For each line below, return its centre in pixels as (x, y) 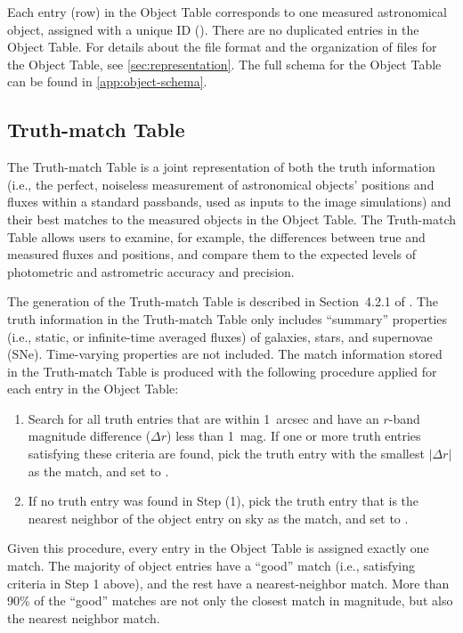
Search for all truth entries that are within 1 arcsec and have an (203, 418)
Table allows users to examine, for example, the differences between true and (216, 236)
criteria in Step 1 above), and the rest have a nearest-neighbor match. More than (228, 583)
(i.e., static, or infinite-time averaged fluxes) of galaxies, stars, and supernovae (220, 336)
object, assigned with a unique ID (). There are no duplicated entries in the (213, 29)
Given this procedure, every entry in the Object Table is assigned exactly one (218, 548)
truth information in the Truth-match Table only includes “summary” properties (227, 318)
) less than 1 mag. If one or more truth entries (294, 436)
